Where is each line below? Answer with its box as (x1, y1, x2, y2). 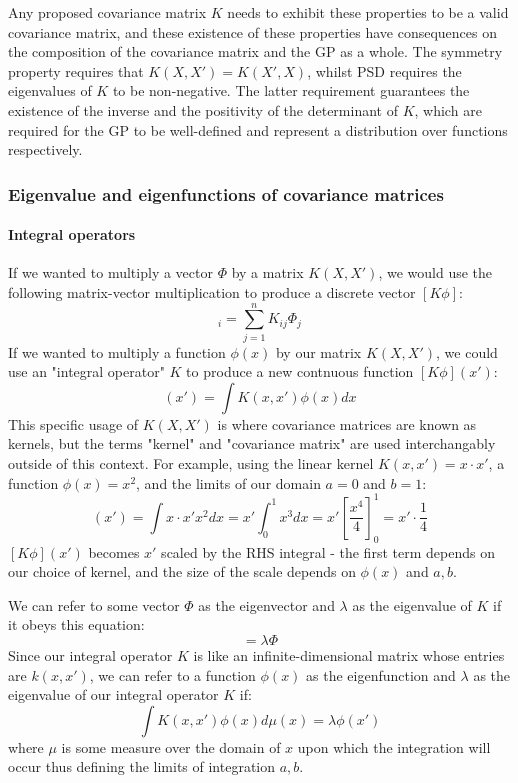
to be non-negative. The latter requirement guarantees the (112, 80, 470, 101)
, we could (436, 341, 498, 362)
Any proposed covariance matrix (8, 2, 207, 22)
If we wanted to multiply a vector (8, 262, 213, 283)
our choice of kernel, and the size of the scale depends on (8, 561, 356, 582)
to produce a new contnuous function (186, 361, 414, 382)
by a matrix (231, 262, 304, 283)
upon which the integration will (297, 736, 491, 757)
